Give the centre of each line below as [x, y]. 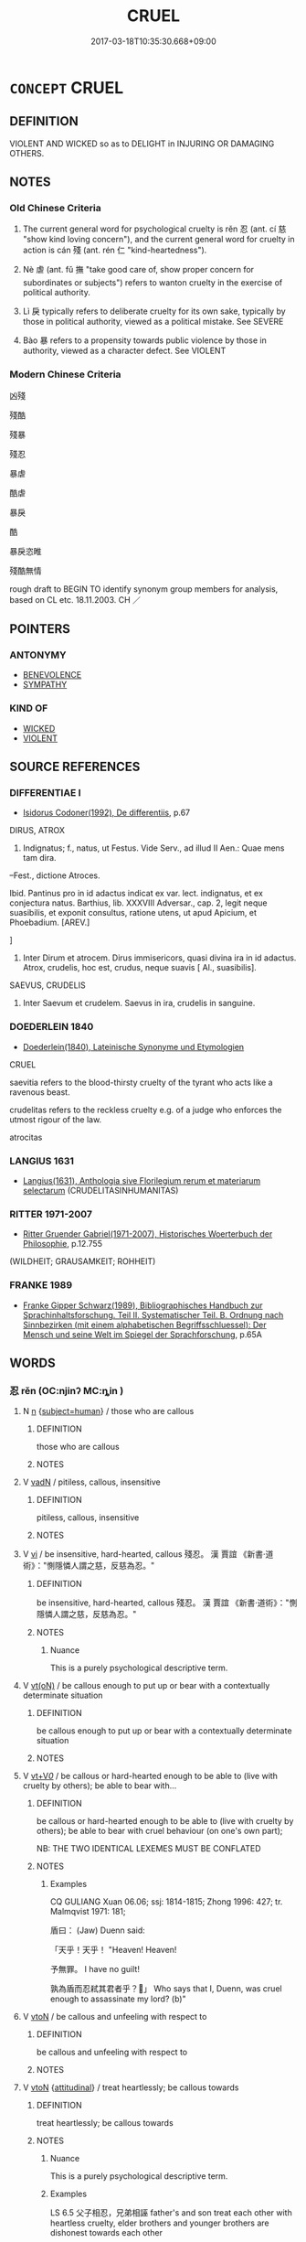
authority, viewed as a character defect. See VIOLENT [124, 351]
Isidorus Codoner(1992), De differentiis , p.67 [106, 813]
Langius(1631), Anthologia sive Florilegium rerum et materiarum [142, 1180]
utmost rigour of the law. [56, 1119]
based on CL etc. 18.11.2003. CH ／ [75, 599]
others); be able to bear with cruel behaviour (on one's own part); [159, 1831]
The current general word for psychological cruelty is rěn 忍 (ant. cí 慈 [154, 229]
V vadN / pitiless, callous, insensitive [92, 1482]
